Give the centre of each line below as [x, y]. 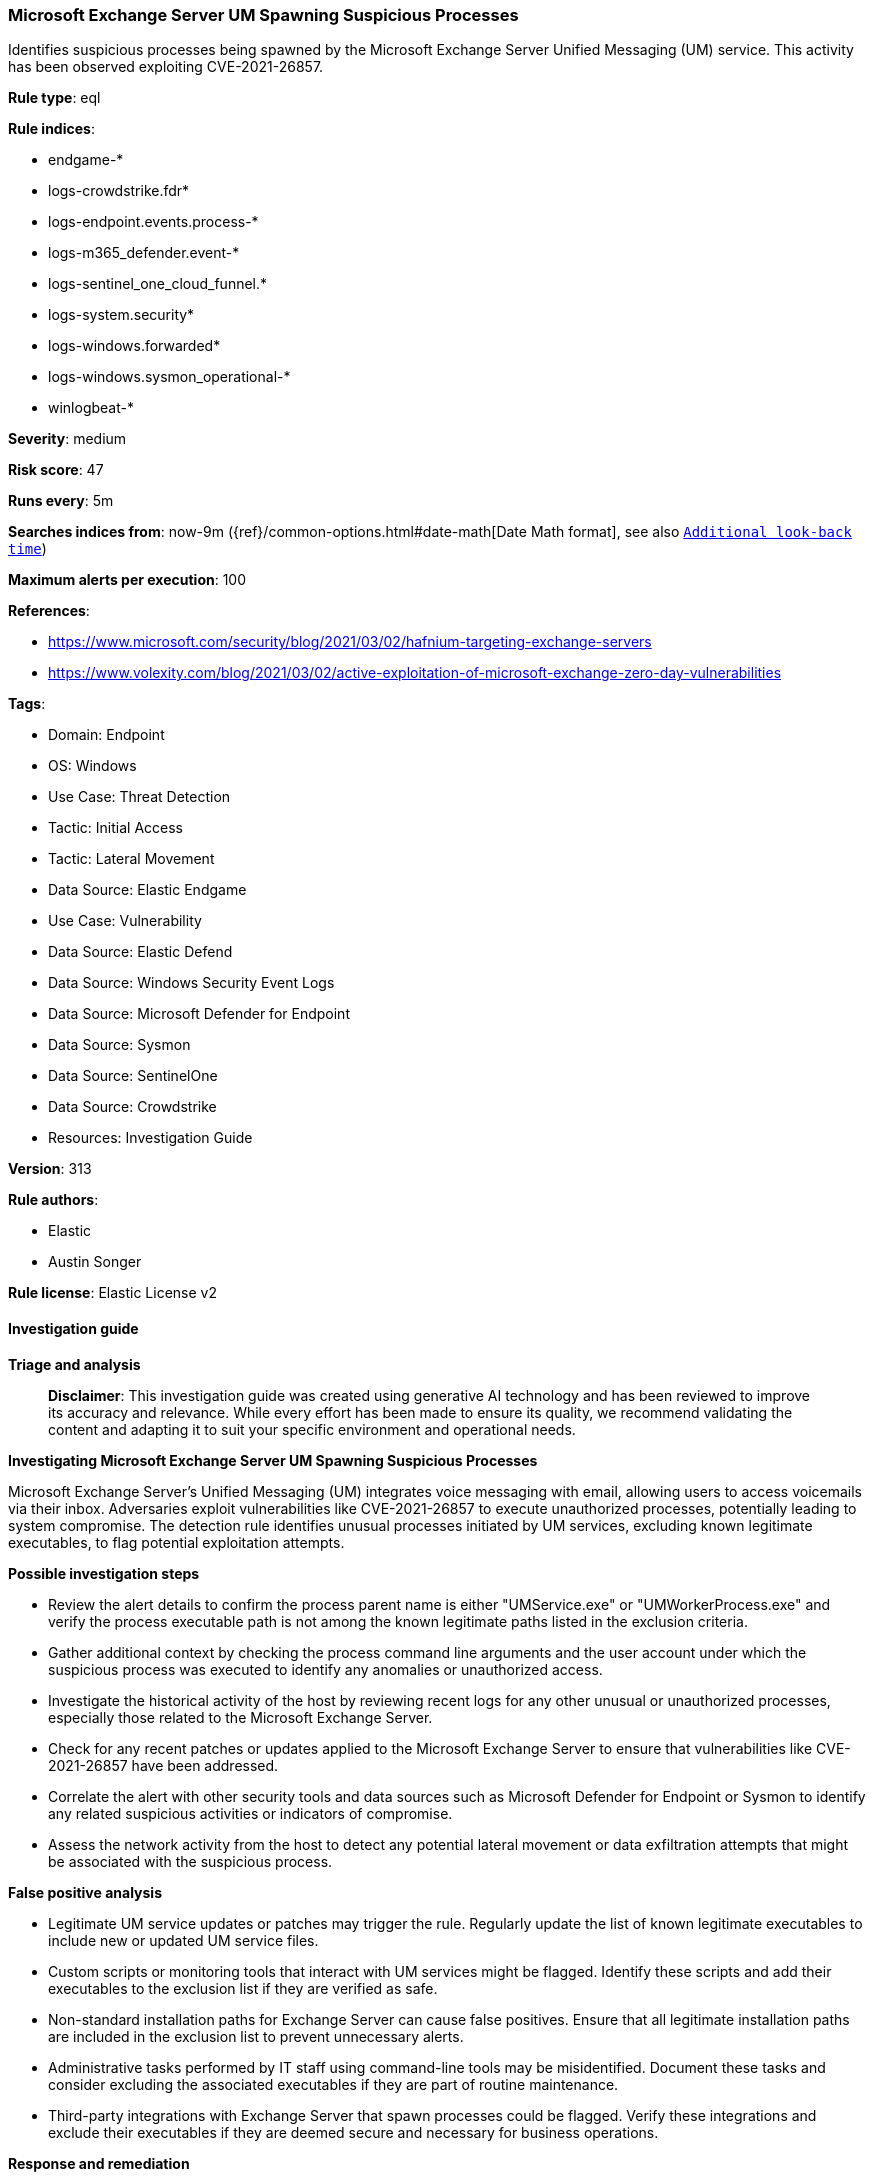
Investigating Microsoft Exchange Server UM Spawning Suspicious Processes [273, 1460]
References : [49, 611]
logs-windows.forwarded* [134, 346]
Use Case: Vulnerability [125, 921]
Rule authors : [53, 1200]
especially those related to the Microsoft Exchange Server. [240, 1717]
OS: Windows [92, 766]
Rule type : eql [54, 98]
